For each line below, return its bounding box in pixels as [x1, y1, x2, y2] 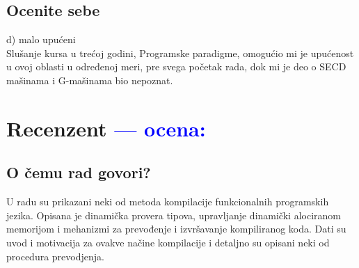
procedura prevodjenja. [6, 249, 104, 263]
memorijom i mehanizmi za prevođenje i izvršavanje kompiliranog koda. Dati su [6, 221, 346, 236]
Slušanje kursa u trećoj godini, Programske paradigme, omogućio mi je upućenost [6, 45, 354, 60]
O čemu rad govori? [6, 161, 151, 183]
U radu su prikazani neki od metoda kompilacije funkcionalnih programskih [6, 194, 329, 209]
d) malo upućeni [6, 32, 76, 47]
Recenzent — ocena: [6, 113, 206, 142]
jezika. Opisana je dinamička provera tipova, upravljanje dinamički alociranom [6, 207, 341, 222]
